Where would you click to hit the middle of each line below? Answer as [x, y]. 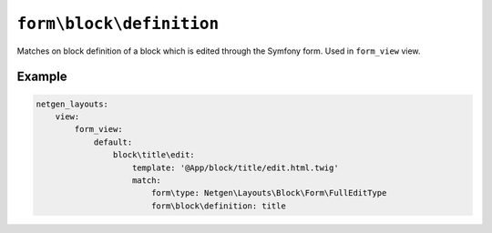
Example [42, 77]
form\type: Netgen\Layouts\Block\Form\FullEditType [269, 193]
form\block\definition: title [218, 206]
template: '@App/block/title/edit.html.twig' [236, 167]
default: [113, 142]
